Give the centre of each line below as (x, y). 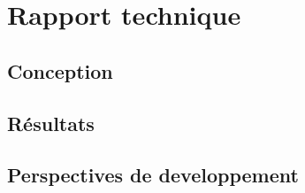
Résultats (51, 123)
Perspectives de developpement (153, 175)
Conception (60, 70)
